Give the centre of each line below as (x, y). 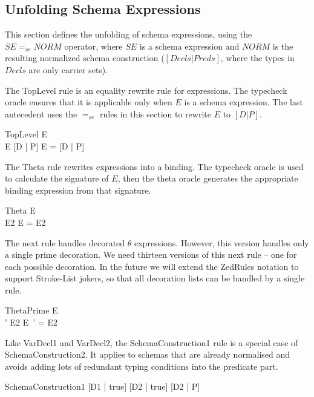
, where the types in (257, 58)
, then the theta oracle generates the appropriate (208, 178)
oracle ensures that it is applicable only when (89, 102)
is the (283, 46)
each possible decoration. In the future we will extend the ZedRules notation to (152, 266)
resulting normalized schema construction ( (85, 58)
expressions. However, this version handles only (222, 242)
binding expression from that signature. (78, 190)
